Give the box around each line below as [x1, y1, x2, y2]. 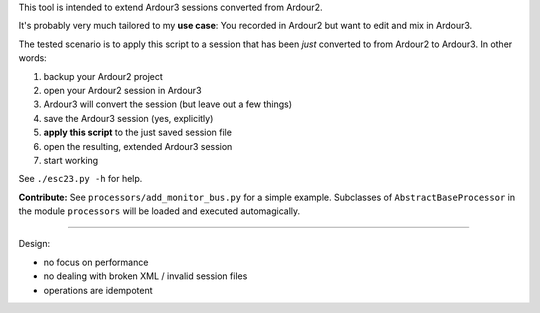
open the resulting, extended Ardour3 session [43, 140, 233, 152]
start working [43, 154, 99, 166]
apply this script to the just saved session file [43, 126, 232, 139]
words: [18, 52, 47, 64]
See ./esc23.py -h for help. [18, 173, 143, 185]
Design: [18, 238, 50, 250]
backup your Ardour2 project [43, 70, 164, 82]
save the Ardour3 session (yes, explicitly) [43, 112, 214, 124]
